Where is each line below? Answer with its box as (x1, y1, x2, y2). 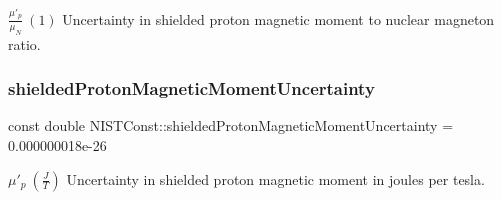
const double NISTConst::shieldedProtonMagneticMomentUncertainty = (8, 115, 454, 136)
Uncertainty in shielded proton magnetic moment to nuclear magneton (62, 8, 495, 29)
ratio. (8, 33, 41, 54)
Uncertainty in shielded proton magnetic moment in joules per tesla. (66, 168, 485, 189)
